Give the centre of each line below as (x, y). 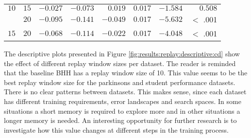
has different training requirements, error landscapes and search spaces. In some (123, 101)
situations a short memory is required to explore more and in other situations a (122, 111)
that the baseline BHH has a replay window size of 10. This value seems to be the (126, 73)
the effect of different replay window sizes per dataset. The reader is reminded (120, 63)
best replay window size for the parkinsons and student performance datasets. (120, 82)
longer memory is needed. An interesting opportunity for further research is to (120, 120)
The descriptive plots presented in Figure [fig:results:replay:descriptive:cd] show (122, 53)
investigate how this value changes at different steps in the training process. (117, 129)
